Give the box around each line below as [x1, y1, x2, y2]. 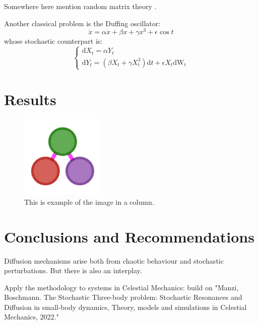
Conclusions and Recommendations [4, 226, 254, 247]
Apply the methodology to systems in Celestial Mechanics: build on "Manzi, [4, 282, 239, 292]
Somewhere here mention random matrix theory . [4, 1, 157, 11]
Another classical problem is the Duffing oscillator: [4, 18, 161, 28]
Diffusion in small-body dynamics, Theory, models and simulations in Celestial [4, 301, 247, 312]
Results [4, 89, 56, 110]
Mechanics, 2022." [4, 311, 59, 322]
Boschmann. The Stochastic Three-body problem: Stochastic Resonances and [4, 292, 242, 302]
